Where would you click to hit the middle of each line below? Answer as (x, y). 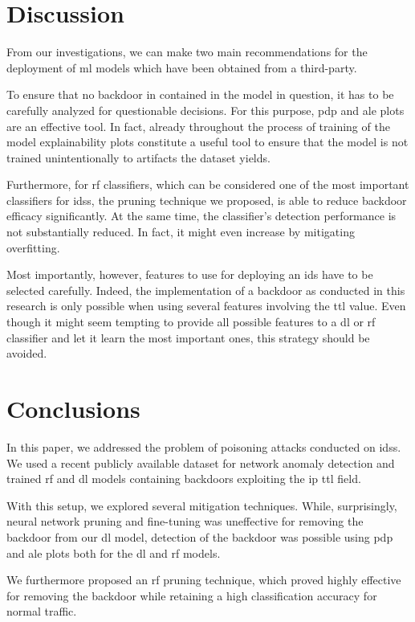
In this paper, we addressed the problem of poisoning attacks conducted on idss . (204, 446)
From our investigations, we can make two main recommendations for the (187, 52)
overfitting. (33, 247)
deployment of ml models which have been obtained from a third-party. (182, 67)
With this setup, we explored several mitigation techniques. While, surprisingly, (202, 505)
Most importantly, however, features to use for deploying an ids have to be (190, 274)
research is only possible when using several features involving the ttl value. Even (206, 306)
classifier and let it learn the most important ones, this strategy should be (188, 337)
